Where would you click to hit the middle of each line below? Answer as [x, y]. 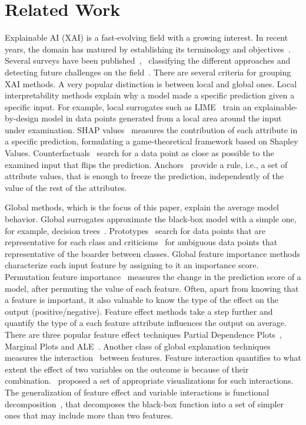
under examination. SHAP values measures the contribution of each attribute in [151, 129]
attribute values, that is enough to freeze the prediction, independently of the [144, 176]
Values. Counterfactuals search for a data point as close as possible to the [139, 153]
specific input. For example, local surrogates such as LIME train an [128, 106]
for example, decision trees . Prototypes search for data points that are [135, 230]
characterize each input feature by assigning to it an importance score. [132, 265]
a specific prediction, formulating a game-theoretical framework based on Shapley [152, 141]
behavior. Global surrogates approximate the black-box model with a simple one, [151, 219]
